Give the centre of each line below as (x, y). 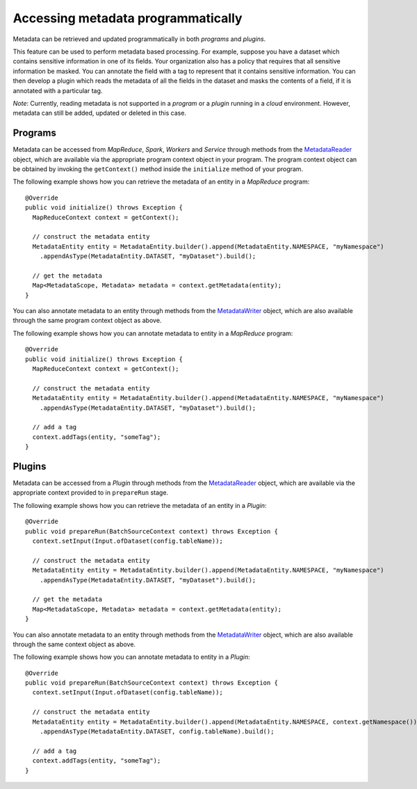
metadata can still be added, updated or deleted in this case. (100, 113)
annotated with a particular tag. (58, 90)
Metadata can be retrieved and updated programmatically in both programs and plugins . (139, 39)
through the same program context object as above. (87, 321)
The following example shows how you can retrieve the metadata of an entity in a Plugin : (140, 505)
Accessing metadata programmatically (128, 18)
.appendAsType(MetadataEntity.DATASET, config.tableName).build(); (157, 732)
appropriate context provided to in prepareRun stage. (91, 493)
